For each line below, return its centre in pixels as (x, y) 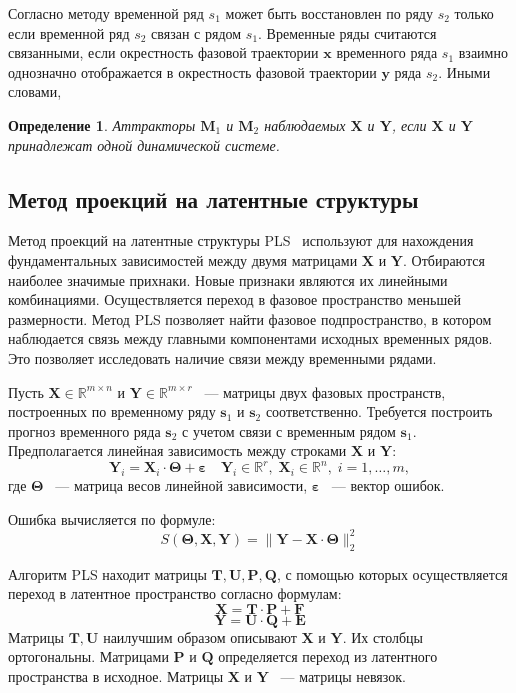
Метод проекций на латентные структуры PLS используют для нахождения (241, 240)
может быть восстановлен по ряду (329, 13)
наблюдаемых (305, 124)
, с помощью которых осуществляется (392, 573)
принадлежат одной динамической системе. (144, 144)
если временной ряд (69, 32)
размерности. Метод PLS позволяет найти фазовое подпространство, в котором (250, 318)
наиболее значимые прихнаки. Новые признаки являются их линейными (228, 279)
